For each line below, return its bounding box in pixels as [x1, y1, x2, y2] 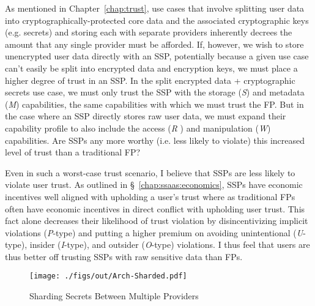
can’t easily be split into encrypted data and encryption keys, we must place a [5, 61, 298, 74]
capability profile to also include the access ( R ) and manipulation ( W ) [5, 121, 271, 134]
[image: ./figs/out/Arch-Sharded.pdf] [29, 272, 187, 281]
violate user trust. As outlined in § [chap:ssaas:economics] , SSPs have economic [5, 178, 303, 191]
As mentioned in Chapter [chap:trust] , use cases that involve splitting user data [5, 2, 305, 14]
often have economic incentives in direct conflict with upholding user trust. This [5, 202, 305, 215]
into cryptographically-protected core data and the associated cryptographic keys [5, 13, 309, 26]
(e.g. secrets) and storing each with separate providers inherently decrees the [5, 26, 292, 39]
